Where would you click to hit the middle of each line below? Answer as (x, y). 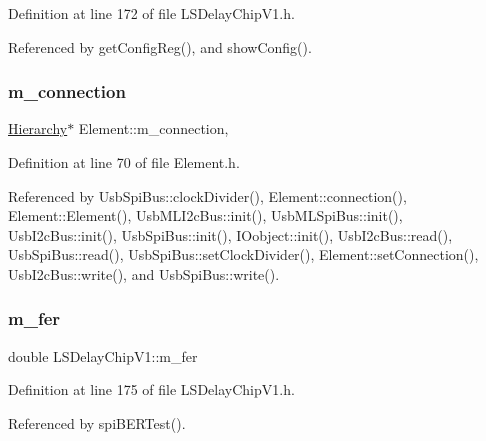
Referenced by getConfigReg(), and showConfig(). (160, 46)
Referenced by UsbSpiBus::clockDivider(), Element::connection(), (207, 195)
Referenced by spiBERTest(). (97, 422)
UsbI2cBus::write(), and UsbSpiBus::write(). (144, 273)
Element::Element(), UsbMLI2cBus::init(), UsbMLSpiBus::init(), (205, 215)
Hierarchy (38, 128)
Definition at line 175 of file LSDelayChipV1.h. (151, 389)
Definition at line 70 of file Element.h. (124, 162)
